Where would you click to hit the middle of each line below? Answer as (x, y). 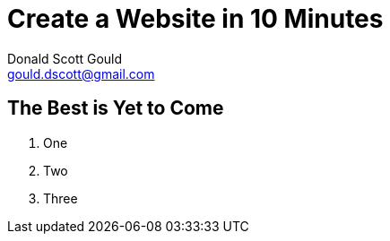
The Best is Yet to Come (116, 108)
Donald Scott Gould (65, 58)
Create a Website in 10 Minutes (195, 19)
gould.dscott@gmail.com (81, 73)
